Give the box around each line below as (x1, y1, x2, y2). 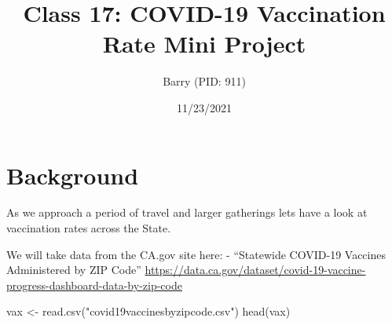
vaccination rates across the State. (6, 220, 171, 236)
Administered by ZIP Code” (6, 261, 141, 278)
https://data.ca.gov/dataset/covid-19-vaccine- (145, 261, 366, 278)
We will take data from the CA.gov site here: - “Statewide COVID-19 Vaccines (6, 246, 386, 262)
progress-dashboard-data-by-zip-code (6, 276, 182, 293)
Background (6, 159, 139, 191)
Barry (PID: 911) (163, 73, 246, 89)
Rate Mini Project (102, 27, 306, 60)
